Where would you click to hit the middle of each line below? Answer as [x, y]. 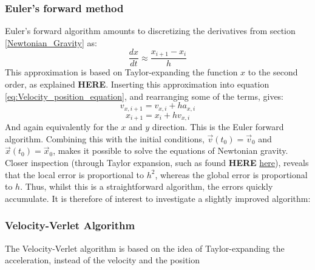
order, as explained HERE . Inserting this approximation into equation [137, 84]
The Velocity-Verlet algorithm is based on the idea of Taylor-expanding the [145, 248]
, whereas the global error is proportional [231, 174]
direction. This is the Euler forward [218, 127]
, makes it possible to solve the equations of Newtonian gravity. [171, 151]
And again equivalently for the [62, 127]
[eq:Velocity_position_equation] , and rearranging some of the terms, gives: [144, 96]
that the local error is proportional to [74, 174]
